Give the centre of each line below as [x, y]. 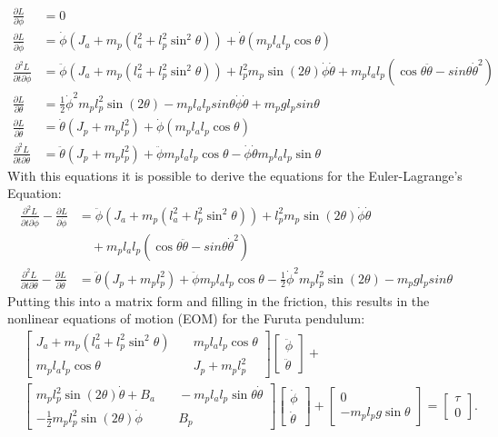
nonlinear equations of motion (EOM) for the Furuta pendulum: [186, 318]
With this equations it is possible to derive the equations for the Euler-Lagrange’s [235, 175]
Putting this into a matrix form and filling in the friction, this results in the [219, 300]
